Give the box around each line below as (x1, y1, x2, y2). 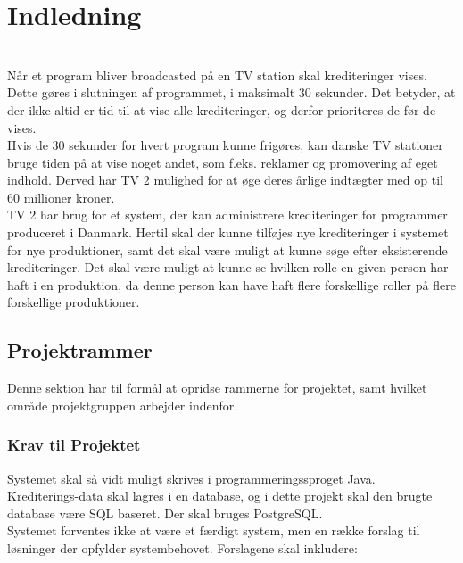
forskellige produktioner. (7, 293, 140, 311)
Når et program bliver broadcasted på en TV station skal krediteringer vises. (7, 65, 427, 84)
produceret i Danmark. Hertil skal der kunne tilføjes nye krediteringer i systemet (7, 223, 449, 242)
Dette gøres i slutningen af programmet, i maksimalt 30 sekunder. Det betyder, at (7, 83, 456, 102)
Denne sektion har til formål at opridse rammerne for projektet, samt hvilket (7, 378, 427, 397)
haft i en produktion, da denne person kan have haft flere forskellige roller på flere (7, 275, 456, 294)
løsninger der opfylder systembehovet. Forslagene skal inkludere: (7, 539, 358, 558)
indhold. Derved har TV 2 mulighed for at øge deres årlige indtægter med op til (7, 170, 443, 189)
